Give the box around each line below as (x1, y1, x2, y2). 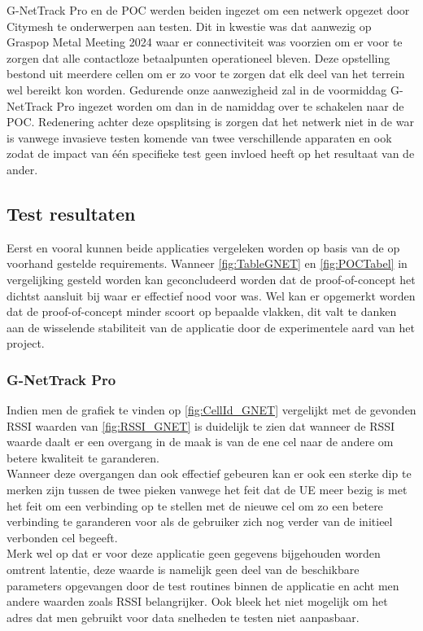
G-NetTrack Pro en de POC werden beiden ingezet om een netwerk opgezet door (7, 2, 410, 18)
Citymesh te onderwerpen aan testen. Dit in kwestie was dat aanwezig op (7, 17, 372, 34)
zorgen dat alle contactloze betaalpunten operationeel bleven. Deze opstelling (7, 49, 390, 66)
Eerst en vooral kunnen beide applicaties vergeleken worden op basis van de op (7, 239, 400, 256)
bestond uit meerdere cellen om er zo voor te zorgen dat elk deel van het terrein (7, 65, 405, 82)
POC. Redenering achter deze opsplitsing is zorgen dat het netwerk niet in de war (7, 113, 414, 130)
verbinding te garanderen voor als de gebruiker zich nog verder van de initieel (7, 513, 393, 530)
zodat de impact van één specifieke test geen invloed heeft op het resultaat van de (7, 145, 415, 162)
